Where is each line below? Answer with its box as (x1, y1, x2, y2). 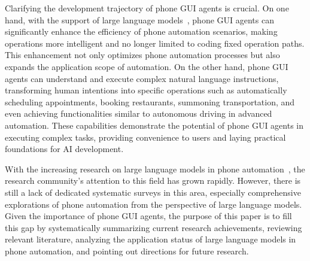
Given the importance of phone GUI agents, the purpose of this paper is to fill (5, 210, 292, 222)
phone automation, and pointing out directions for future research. (5, 244, 249, 257)
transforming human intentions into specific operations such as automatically (5, 84, 287, 96)
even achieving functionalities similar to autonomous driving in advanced (5, 107, 272, 120)
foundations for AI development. (5, 142, 124, 155)
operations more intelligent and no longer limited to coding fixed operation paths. (5, 37, 305, 49)
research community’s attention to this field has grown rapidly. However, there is (5, 174, 301, 187)
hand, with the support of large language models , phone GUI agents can (5, 13, 274, 26)
